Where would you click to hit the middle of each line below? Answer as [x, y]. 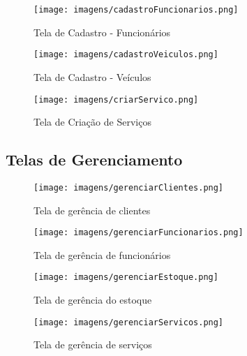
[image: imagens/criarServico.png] [116, 99]
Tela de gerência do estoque [93, 300]
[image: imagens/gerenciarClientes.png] [129, 187]
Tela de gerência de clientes [92, 210]
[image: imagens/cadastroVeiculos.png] [126, 55]
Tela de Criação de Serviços [92, 122]
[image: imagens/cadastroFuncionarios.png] [136, 10]
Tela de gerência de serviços [93, 344]
